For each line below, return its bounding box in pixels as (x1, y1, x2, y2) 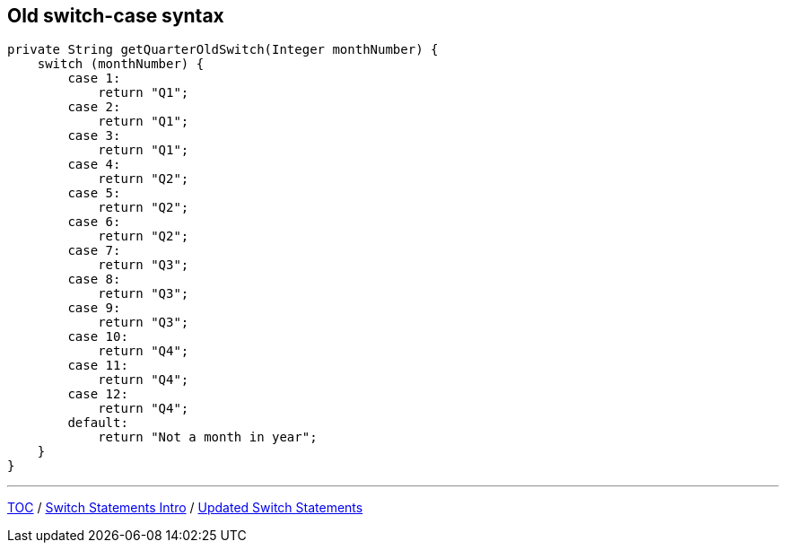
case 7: (67, 243, 121, 258)
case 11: (67, 358, 128, 373)
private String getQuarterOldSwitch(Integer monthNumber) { (7, 42, 439, 57)
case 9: (67, 301, 121, 316)
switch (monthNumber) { (37, 57, 205, 72)
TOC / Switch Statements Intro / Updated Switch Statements (7, 500, 363, 516)
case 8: (67, 272, 121, 287)
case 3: (67, 128, 121, 144)
